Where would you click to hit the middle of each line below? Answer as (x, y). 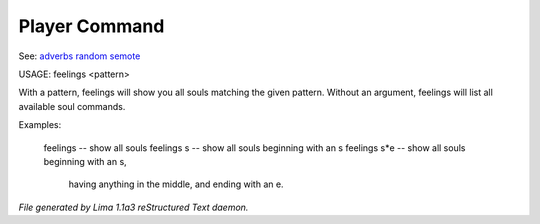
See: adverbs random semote (79, 56)
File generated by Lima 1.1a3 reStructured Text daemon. (133, 207)
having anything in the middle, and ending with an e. (176, 184)
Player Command (91, 26)
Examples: (40, 125)
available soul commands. (72, 106)
